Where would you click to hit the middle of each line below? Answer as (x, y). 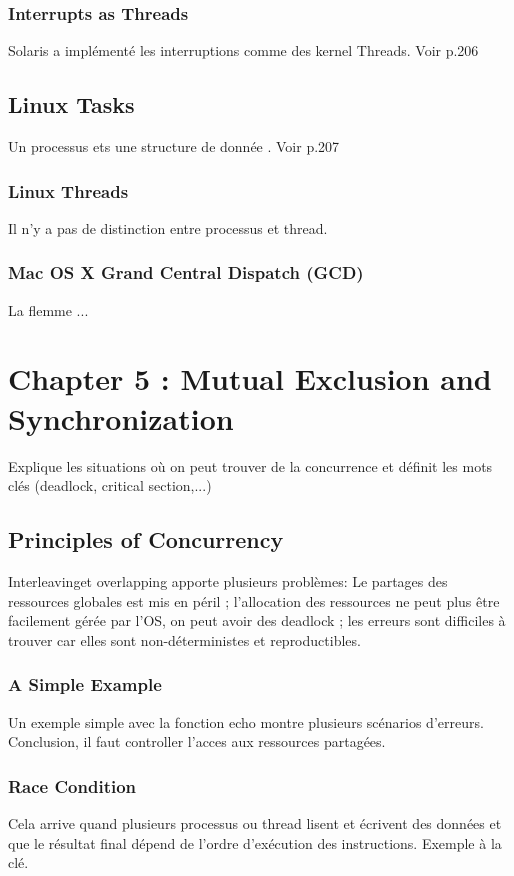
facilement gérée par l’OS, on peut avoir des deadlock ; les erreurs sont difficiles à (257, 620)
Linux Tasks (71, 104)
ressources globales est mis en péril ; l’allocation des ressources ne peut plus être (254, 600)
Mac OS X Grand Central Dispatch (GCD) (186, 272)
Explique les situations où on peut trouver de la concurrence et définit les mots (250, 465)
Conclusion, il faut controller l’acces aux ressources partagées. (197, 741)
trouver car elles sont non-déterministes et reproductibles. (184, 639)
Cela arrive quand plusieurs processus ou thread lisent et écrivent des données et (255, 822)
